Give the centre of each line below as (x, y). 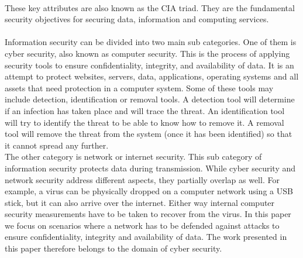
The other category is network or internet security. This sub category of (133, 156)
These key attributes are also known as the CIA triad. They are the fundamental (150, 7)
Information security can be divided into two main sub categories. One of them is (151, 42)
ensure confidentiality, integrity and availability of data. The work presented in (146, 237)
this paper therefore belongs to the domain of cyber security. (113, 248)
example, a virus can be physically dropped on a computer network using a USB (149, 191)
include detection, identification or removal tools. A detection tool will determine (150, 99)
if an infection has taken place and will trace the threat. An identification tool (145, 110)
